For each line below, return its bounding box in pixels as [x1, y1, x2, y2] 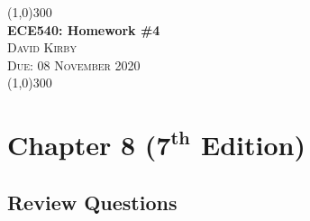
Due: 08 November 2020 [7, 55, 141, 74]
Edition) [201, 126, 305, 163]
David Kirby [7, 38, 77, 57]
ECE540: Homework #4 [7, 20, 160, 39]
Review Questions [7, 188, 178, 216]
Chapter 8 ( [7, 126, 157, 163]
